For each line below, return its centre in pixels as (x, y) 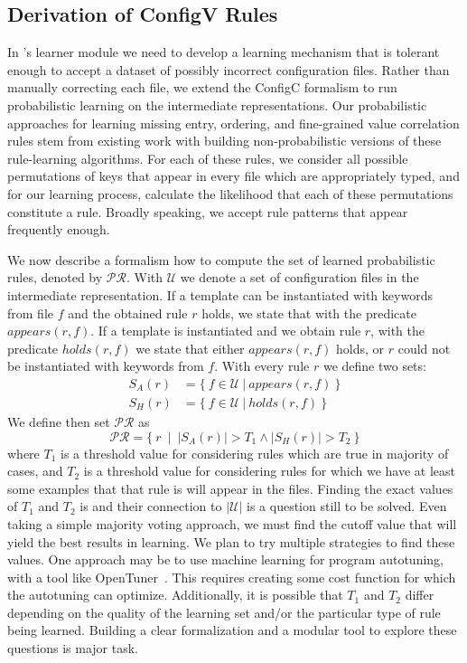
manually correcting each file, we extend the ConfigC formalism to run (202, 87)
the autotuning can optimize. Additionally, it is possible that (175, 595)
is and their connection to (151, 506)
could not (424, 348)
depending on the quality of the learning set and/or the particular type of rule (224, 612)
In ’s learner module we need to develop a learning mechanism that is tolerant (224, 52)
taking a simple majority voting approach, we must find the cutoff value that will (232, 523)
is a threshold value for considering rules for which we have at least (270, 471)
